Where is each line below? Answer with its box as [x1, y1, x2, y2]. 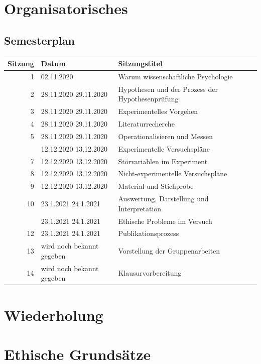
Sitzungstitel [118, 58, 163, 69]
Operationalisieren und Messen [118, 131, 213, 141]
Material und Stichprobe [118, 181, 194, 191]
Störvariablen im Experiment [118, 156, 208, 166]
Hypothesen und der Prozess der [118, 83, 218, 94]
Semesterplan [4, 32, 75, 48]
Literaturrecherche [118, 118, 175, 129]
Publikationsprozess [118, 228, 179, 238]
